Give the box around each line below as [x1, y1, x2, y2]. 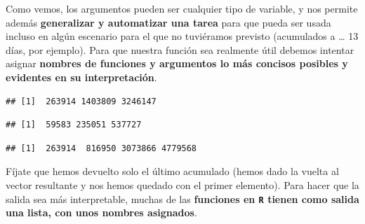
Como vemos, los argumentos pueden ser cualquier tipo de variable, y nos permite [6, 1, 358, 15]
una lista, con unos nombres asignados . [6, 205, 197, 220]
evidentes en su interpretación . [6, 69, 157, 84]
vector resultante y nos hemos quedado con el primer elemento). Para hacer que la [6, 177, 359, 192]
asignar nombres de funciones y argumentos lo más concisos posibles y [6, 56, 348, 71]
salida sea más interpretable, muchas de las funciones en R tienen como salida [6, 191, 359, 206]
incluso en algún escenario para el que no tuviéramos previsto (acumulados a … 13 [6, 29, 359, 43]
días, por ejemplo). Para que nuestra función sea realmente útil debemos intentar [6, 42, 354, 57]
